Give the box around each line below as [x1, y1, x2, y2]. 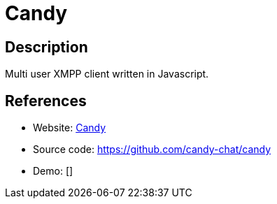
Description [5, 38, 88, 56]
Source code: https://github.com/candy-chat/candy [33, 143, 271, 156]
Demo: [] [33, 165, 73, 177]
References [5, 92, 87, 110]
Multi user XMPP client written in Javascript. [5, 68, 209, 80]
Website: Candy [33, 122, 106, 134]
